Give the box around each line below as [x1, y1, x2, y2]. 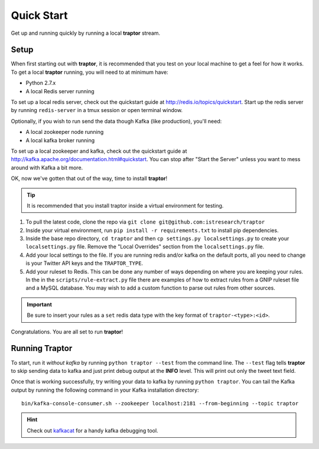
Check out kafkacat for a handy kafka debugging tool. [27, 427, 159, 434]
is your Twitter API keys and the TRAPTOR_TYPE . [25, 260, 144, 267]
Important [27, 301, 53, 308]
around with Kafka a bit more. [11, 164, 83, 171]
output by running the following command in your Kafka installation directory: [11, 386, 199, 394]
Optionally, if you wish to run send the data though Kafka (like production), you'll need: [11, 117, 222, 124]
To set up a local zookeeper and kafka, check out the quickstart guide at [11, 148, 187, 155]
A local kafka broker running [25, 136, 95, 144]
